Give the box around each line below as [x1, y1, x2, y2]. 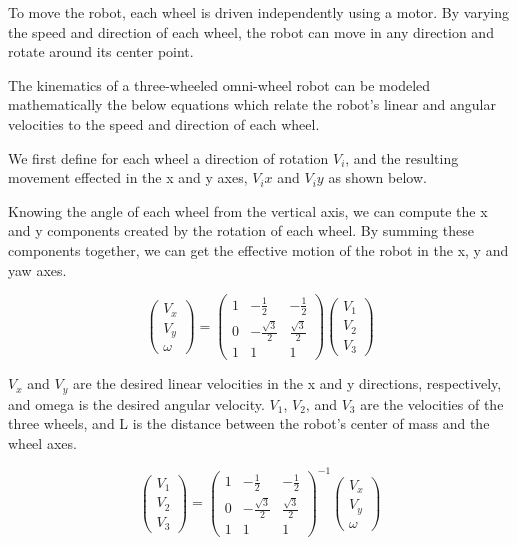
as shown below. [328, 167, 427, 188]
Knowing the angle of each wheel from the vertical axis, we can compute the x [8, 200, 488, 221]
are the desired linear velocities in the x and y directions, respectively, [72, 373, 502, 394]
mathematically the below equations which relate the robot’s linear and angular [8, 94, 496, 115]
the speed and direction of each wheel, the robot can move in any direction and [8, 21, 494, 42]
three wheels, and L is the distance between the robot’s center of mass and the [8, 413, 490, 434]
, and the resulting [345, 147, 459, 168]
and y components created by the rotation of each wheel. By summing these [8, 220, 474, 241]
